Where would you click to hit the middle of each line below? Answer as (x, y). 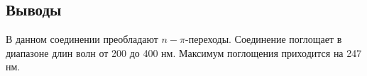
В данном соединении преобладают (82, 39)
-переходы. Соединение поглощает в (264, 39)
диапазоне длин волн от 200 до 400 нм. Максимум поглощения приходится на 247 (184, 52)
